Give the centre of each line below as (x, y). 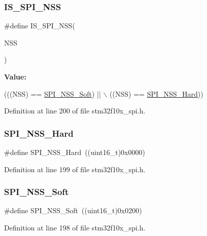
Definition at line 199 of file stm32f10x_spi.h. (75, 169)
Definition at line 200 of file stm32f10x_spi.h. (75, 111)
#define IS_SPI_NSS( (40, 26)
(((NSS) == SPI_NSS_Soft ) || (53, 93)
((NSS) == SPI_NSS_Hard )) (157, 93)
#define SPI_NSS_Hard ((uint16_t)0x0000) (75, 152)
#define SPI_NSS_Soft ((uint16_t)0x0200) (73, 210)
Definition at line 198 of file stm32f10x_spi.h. (75, 227)
